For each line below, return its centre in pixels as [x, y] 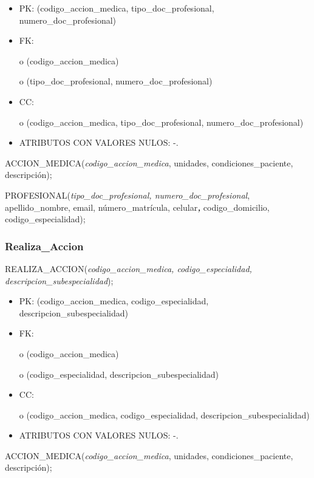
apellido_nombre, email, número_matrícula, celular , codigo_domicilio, [137, 207]
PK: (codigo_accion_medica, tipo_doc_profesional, [117, 8]
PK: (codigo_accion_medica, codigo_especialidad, [114, 301]
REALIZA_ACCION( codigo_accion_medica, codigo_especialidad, [128, 268]
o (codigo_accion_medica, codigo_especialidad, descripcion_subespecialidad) [164, 415]
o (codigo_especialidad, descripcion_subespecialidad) [119, 374]
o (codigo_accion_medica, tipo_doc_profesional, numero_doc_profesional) [161, 122]
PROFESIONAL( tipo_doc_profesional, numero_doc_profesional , [128, 195]
